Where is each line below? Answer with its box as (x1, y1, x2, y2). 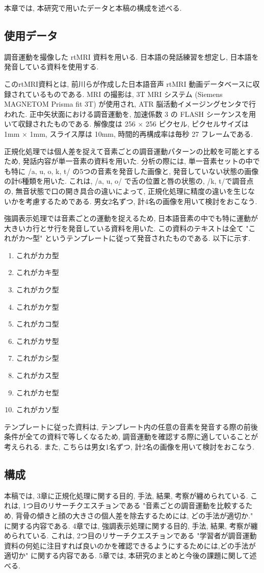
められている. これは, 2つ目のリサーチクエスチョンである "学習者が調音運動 (4, 530, 257, 541)
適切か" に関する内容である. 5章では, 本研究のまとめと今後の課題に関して (4, 550, 250, 561)
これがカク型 (16, 284, 59, 295)
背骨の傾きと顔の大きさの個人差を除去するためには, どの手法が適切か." (15, 510, 253, 520)
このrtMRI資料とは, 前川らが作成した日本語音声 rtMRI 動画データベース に (4, 78, 253, 89)
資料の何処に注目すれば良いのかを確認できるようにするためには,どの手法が (4, 540, 256, 551)
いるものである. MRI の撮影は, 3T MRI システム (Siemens (32, 88, 223, 99)
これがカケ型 (16, 301, 59, 312)
